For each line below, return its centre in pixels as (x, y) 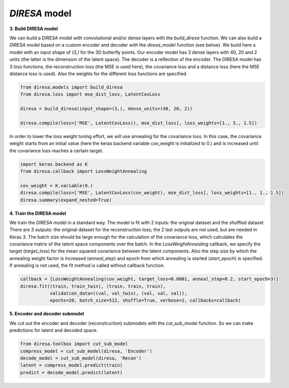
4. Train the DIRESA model (38, 213)
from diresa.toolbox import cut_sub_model (74, 344)
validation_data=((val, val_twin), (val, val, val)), (118, 293)
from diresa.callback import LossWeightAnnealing (83, 171)
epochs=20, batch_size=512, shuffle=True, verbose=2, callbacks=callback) (145, 301)
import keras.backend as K (54, 164)
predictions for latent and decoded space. (54, 330)
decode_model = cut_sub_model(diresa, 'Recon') (81, 358)
